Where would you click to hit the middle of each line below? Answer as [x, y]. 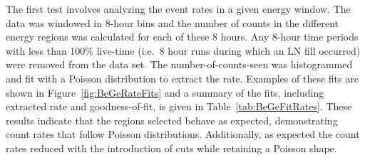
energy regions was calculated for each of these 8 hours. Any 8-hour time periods [182, 37]
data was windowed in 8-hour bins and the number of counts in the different [173, 22]
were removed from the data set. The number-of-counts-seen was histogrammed [179, 64]
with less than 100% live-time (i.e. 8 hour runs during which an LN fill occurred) [183, 50]
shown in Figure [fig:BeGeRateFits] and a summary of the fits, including [165, 92]
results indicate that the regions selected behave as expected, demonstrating [172, 120]
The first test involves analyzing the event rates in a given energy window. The [178, 9]
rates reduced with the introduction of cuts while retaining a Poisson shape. [171, 148]
